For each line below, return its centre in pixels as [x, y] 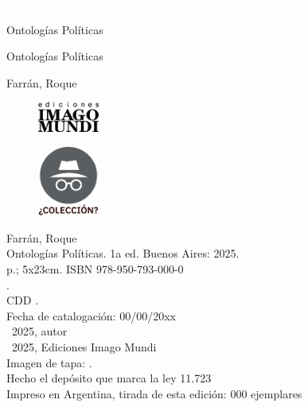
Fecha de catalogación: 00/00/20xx [91, 315]
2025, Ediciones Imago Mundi [84, 346]
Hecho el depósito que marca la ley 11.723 [109, 378]
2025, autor [39, 331]
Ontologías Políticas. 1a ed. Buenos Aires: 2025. [123, 253]
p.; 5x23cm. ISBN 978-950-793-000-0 [95, 269]
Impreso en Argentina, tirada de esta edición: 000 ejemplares [154, 393]
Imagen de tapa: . [49, 362]
